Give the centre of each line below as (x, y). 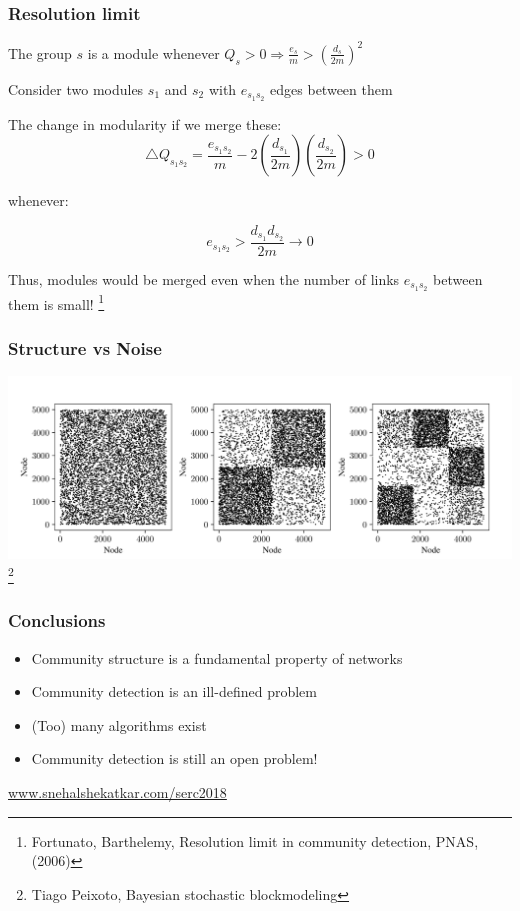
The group (40, 52)
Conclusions (57, 620)
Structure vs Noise (85, 347)
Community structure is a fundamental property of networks (217, 657)
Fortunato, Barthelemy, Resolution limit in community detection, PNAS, (255, 840)
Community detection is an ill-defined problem (174, 691)
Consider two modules (76, 88)
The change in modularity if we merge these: (145, 123)
